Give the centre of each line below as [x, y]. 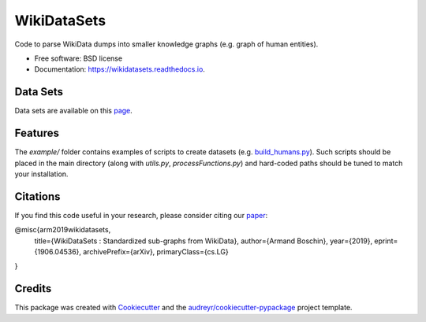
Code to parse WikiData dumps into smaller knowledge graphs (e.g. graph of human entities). [166, 44]
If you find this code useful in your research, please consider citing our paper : [141, 215]
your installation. [41, 174]
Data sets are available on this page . [74, 111]
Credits [33, 289]
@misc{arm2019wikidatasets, [63, 230]
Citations [37, 196]
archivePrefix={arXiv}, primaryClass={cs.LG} [156, 252]
